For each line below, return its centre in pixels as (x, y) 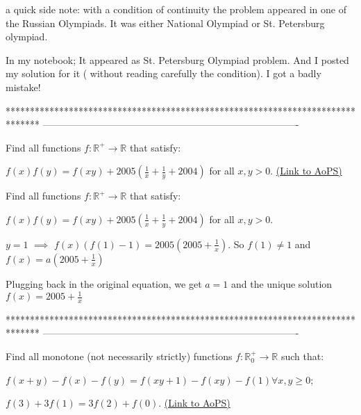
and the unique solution (282, 283)
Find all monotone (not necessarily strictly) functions (119, 356)
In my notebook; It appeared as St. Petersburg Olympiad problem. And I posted (177, 59)
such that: (302, 356)
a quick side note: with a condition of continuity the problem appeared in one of (176, 9)
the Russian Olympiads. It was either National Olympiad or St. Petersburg (165, 23)
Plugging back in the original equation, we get (104, 283)
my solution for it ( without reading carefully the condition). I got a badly (163, 73)
